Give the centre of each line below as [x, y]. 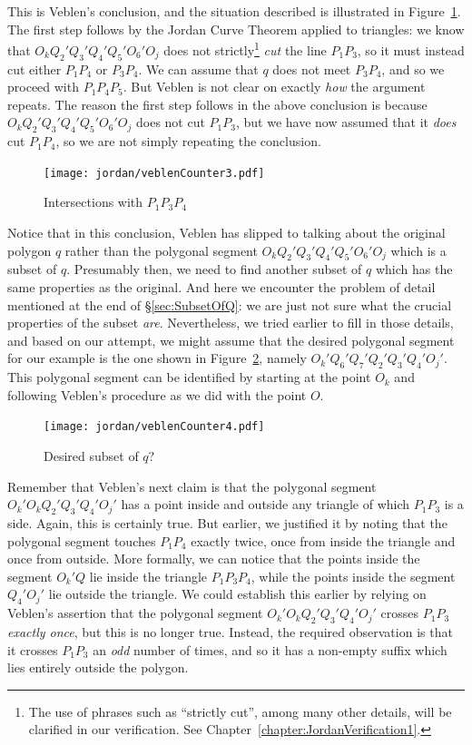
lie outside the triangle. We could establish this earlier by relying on [237, 594]
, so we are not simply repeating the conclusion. [188, 141]
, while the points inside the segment [353, 576]
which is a [418, 250]
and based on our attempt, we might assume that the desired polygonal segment [231, 340]
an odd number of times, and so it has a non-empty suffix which [270, 649]
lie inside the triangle [148, 576]
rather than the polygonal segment [161, 250]
